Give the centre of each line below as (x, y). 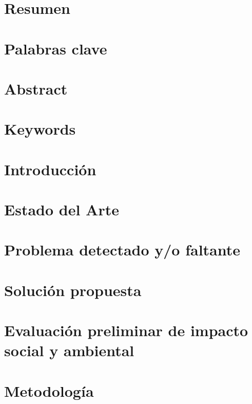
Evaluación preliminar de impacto (126, 330)
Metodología (49, 390)
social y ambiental (69, 350)
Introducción (50, 169)
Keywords (40, 129)
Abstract (36, 88)
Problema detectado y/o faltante (122, 250)
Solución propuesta (73, 290)
